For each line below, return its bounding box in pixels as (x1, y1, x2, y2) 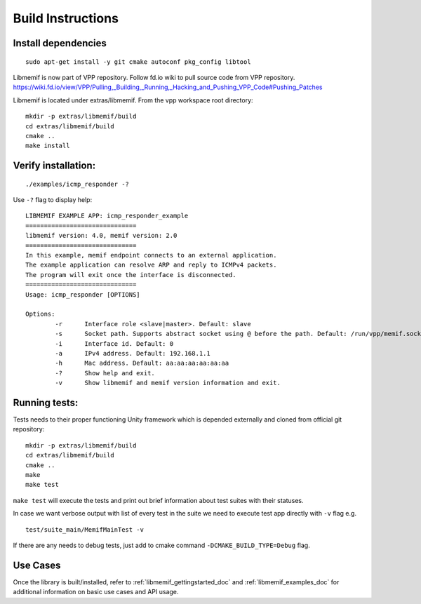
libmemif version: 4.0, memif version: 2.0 (25, 231, 178, 240)
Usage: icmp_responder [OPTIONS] (25, 290, 140, 298)
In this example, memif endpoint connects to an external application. (25, 251, 277, 260)
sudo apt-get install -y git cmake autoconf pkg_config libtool (25, 58, 252, 66)
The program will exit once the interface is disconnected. (25, 271, 236, 278)
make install (25, 142, 70, 150)
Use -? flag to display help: (13, 196, 93, 204)
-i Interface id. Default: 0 (55, 340, 174, 347)
